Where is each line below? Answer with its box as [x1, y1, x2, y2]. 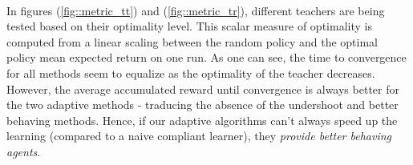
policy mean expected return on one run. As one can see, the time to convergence [6, 49, 407, 66]
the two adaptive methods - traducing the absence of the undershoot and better [6, 96, 399, 113]
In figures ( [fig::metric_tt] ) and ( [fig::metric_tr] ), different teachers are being [6, 2, 385, 18]
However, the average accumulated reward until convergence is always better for [6, 80, 399, 97]
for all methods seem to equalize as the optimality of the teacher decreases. [6, 64, 375, 81]
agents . [6, 143, 41, 159]
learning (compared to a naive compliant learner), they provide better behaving [6, 127, 392, 144]
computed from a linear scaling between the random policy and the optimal [6, 33, 378, 50]
